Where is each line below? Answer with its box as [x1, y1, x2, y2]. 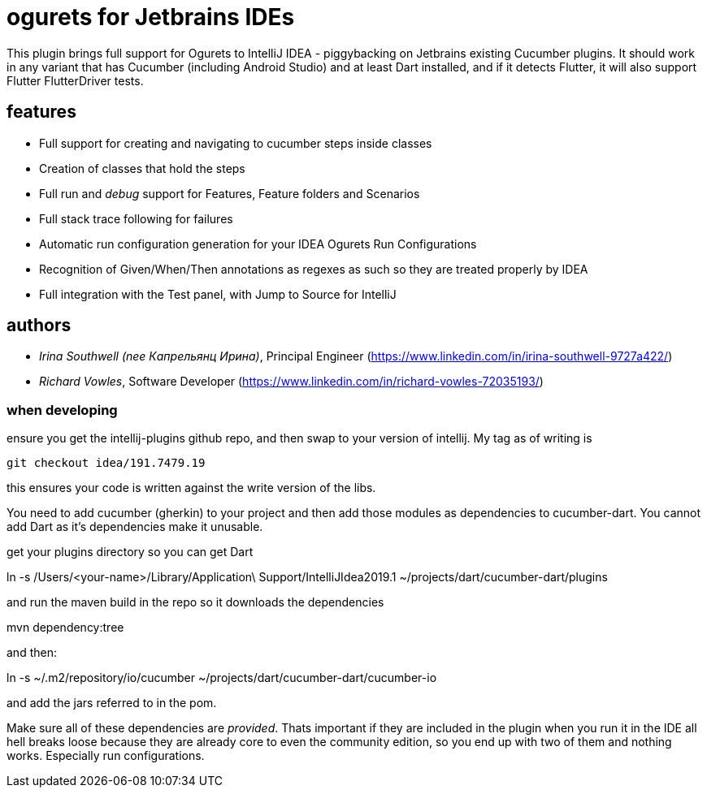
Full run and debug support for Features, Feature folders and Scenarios [39, 186, 420, 201]
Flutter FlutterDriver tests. [7, 73, 144, 88]
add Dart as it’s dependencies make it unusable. [7, 520, 263, 534]
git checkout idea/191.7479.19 [7, 456, 206, 470]
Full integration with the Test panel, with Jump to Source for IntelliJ [39, 287, 397, 301]
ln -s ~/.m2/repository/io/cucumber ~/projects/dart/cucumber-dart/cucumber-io [7, 671, 437, 685]
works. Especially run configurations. [7, 749, 205, 763]
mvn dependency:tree [7, 620, 124, 635]
